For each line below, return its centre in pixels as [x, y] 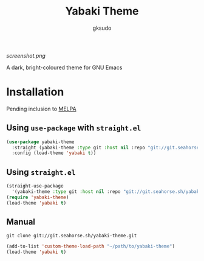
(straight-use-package [35, 186]
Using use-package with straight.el [74, 128]
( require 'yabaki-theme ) [38, 197]
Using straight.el [41, 172]
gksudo [102, 28]
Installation [35, 92]
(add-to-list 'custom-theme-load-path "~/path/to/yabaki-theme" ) [90, 246]
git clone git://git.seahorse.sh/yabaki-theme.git [72, 236]
